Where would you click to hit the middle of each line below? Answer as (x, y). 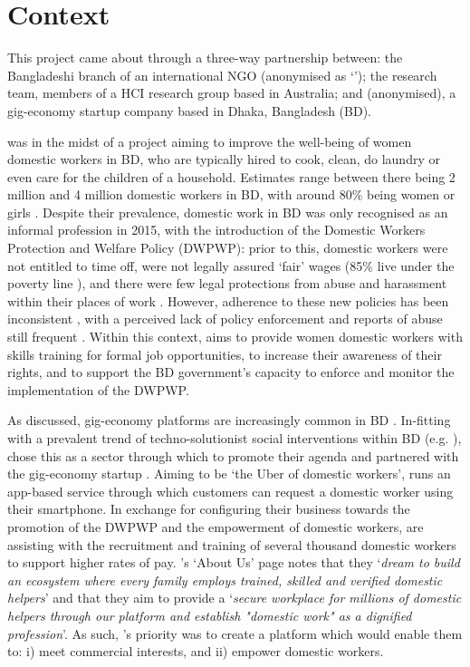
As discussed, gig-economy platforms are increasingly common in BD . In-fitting (229, 420)
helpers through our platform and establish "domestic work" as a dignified (210, 615)
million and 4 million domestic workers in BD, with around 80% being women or (231, 194)
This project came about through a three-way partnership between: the (205, 58)
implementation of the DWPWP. (98, 389)
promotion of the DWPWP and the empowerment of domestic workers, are (216, 526)
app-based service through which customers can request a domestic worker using (230, 491)
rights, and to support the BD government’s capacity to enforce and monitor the (231, 372)
